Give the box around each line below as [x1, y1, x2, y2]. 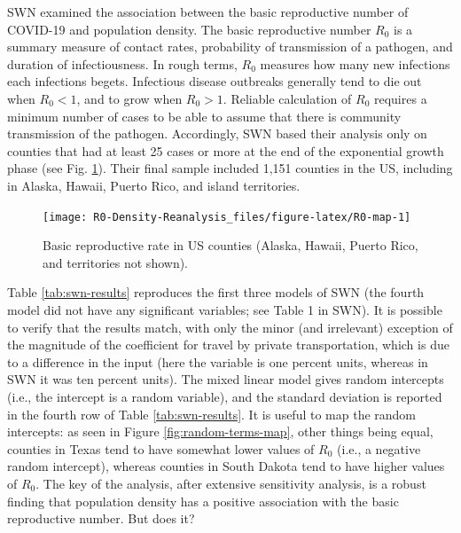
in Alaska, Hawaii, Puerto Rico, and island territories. [7, 176, 301, 194]
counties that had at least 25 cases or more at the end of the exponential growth [7, 141, 444, 160]
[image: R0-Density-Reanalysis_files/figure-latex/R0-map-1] [43, 210, 411, 223]
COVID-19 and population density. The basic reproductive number [7, 20, 371, 38]
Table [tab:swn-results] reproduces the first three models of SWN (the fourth [7, 283, 425, 302]
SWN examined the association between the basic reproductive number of [7, 3, 409, 20]
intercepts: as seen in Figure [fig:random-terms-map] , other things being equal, [7, 422, 434, 441]
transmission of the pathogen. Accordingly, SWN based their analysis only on [7, 124, 427, 143]
